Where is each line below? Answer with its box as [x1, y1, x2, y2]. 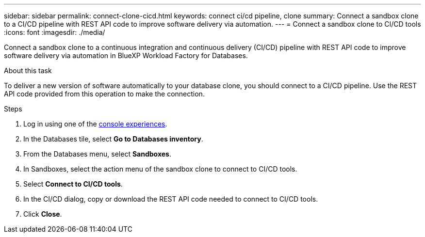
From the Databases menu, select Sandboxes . [23, 150, 171, 158]
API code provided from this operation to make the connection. [4, 90, 205, 98]
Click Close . [23, 210, 62, 218]
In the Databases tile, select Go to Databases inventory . [23, 135, 203, 143]
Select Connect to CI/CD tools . [23, 180, 123, 188]
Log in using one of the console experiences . [23, 120, 167, 128]
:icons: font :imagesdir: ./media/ [4, 28, 105, 36]
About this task [4, 66, 52, 75]
